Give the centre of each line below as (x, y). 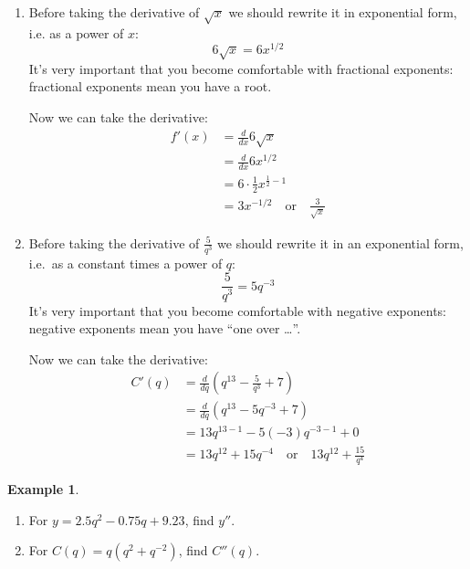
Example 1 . (43, 489)
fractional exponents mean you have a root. (150, 86)
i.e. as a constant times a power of (125, 263)
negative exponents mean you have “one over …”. (165, 328)
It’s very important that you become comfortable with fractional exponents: (241, 68)
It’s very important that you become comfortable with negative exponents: (238, 310)
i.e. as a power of (76, 32)
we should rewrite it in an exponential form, (340, 242)
